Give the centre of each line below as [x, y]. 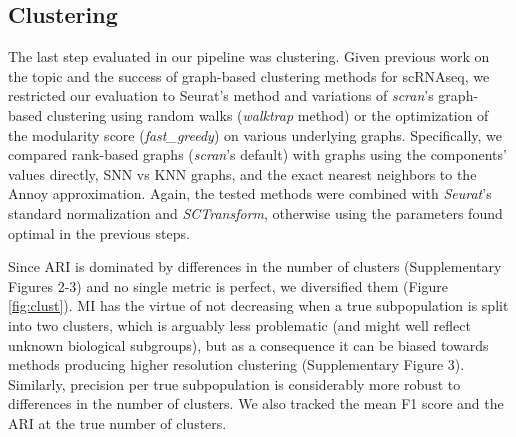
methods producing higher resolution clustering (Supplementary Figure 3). [236, 364]
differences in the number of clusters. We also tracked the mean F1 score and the [256, 403]
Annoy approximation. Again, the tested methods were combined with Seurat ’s [250, 193]
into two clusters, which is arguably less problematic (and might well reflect [239, 324]
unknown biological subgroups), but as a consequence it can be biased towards [248, 344]
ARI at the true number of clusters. [117, 422]
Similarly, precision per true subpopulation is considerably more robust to [234, 383]
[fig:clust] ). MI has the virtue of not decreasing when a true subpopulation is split [258, 305]
